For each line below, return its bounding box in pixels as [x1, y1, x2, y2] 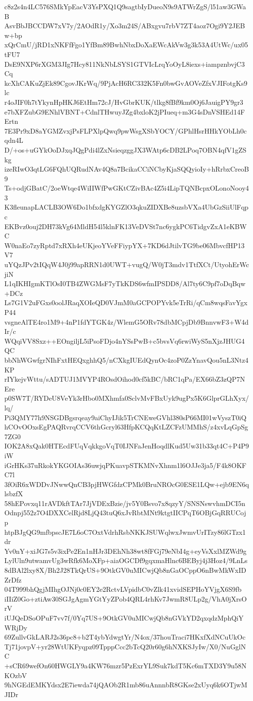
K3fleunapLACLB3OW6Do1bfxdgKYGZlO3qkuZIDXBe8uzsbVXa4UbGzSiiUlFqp [4, 202, 249, 212]
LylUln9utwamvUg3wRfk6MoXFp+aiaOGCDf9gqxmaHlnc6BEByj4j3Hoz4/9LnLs [4, 555, 248, 565]
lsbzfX [4, 488, 23, 499]
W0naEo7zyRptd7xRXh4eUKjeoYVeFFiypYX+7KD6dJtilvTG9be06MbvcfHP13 [4, 240, 245, 250]
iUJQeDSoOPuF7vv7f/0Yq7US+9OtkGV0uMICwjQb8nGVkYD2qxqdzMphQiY [4, 613, 244, 623]
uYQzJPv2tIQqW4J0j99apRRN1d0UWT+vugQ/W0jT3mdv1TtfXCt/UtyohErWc [4, 259, 249, 270]
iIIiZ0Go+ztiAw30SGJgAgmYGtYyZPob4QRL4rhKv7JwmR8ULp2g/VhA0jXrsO [4, 593, 247, 604]
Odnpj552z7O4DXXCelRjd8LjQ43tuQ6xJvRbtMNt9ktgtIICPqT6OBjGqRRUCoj [4, 507, 246, 518]
